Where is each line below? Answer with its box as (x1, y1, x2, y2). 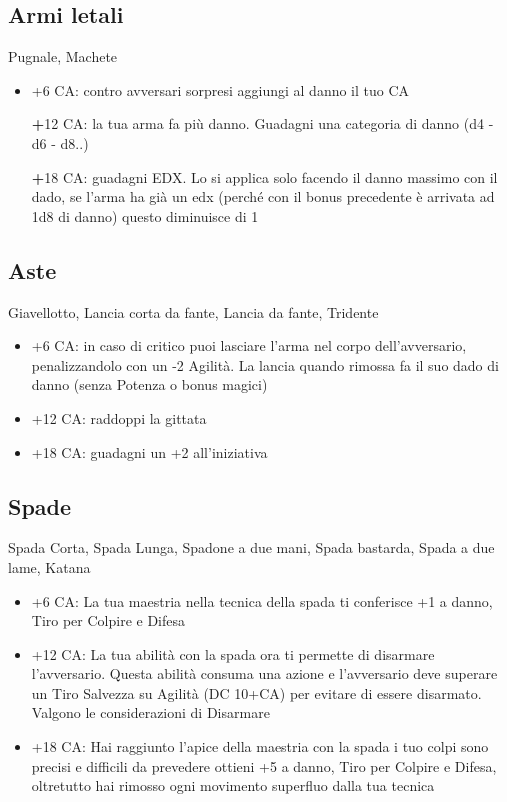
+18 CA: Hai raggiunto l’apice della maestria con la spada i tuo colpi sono (31, 736, 489, 757)
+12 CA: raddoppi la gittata (31, 407, 207, 428)
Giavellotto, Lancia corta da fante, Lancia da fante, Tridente (8, 301, 379, 322)
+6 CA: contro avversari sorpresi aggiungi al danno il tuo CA (31, 79, 410, 100)
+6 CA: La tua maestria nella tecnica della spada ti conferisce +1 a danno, (31, 590, 493, 611)
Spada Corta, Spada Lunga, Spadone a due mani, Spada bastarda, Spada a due (8, 537, 495, 558)
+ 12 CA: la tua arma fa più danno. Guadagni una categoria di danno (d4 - (31, 113, 494, 134)
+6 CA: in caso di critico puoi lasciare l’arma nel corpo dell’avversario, (31, 335, 467, 356)
